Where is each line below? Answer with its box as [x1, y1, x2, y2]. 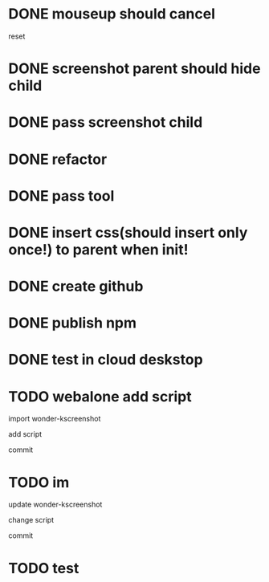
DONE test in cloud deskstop [8, 351, 203, 369]
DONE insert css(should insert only [8, 223, 248, 242]
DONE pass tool [8, 186, 115, 205]
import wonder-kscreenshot [8, 414, 101, 424]
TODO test [8, 559, 79, 577]
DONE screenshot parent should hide [8, 59, 261, 78]
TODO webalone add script [8, 387, 192, 405]
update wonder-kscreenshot [8, 499, 103, 510]
